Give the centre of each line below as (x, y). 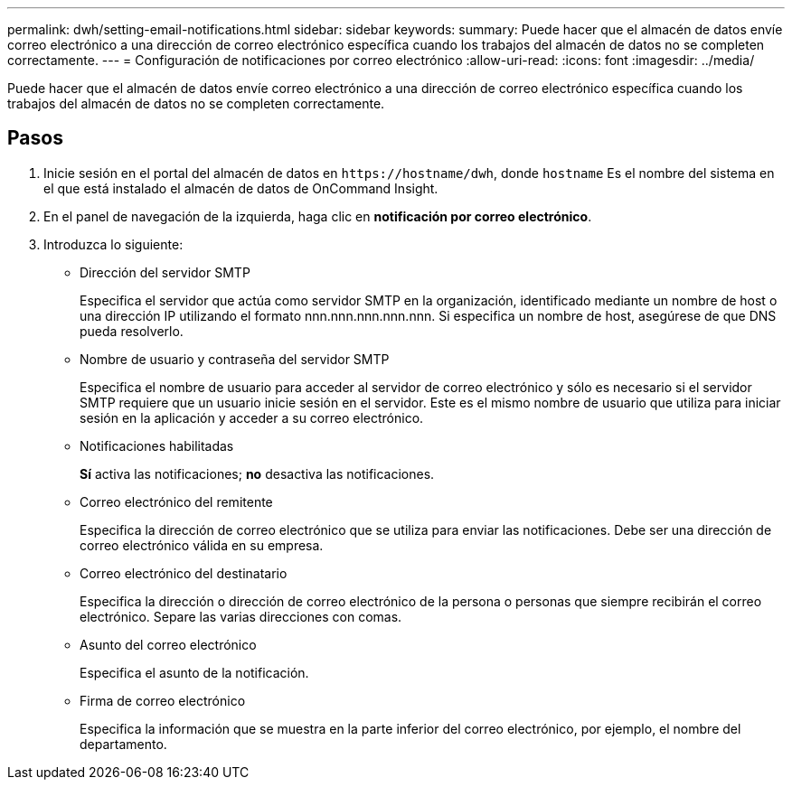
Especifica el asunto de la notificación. (194, 672)
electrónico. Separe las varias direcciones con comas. (241, 616)
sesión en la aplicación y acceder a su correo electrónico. (252, 417)
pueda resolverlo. (132, 331)
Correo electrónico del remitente (176, 501)
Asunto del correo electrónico (168, 644)
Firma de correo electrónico (163, 700)
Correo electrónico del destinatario (184, 573)
